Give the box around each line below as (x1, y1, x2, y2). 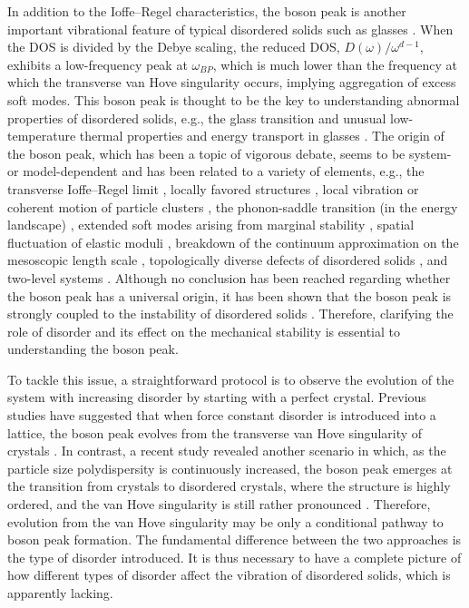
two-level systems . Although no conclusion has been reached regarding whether (7, 268, 451, 287)
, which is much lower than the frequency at (212, 54, 457, 74)
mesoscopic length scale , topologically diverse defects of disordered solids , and (7, 250, 448, 270)
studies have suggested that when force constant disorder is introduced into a (7, 406, 436, 425)
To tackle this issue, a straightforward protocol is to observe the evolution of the (7, 369, 454, 388)
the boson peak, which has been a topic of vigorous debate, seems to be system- (7, 143, 452, 162)
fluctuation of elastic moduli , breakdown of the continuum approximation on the (7, 232, 459, 251)
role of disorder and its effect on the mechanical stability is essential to (7, 321, 400, 340)
